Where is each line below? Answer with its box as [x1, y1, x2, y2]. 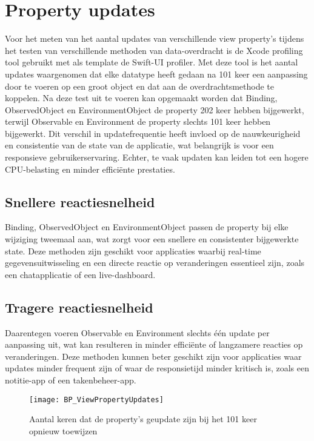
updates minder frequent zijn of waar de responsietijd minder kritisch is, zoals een [5, 362, 309, 374]
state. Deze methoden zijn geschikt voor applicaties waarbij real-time [5, 244, 261, 257]
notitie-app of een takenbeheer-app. [5, 374, 136, 386]
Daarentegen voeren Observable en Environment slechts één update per [5, 326, 270, 339]
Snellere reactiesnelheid [5, 192, 155, 211]
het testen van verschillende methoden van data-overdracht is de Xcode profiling [5, 44, 303, 56]
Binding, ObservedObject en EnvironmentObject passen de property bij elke [5, 220, 289, 233]
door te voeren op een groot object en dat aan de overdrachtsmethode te [5, 79, 274, 92]
